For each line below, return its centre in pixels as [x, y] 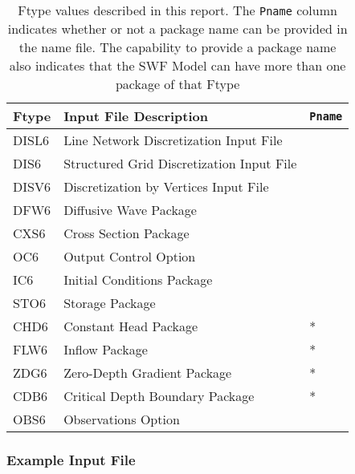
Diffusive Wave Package [130, 210]
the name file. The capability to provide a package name [177, 47]
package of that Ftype [177, 84]
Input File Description [136, 116]
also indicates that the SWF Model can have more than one [177, 65]
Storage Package [110, 303]
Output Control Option [130, 256]
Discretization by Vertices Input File [166, 186]
